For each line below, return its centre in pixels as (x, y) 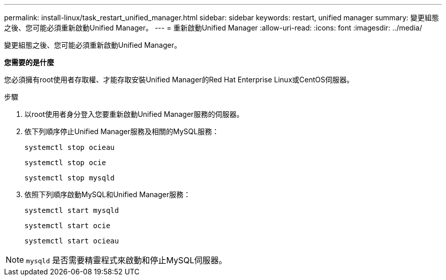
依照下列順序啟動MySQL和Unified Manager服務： (108, 194)
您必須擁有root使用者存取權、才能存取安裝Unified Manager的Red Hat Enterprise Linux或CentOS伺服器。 (179, 80)
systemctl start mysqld (72, 210)
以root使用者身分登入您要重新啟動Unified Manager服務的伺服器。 (134, 114)
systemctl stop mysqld (70, 178)
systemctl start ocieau (72, 241)
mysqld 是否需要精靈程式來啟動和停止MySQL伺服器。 (127, 260)
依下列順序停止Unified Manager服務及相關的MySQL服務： (122, 131)
